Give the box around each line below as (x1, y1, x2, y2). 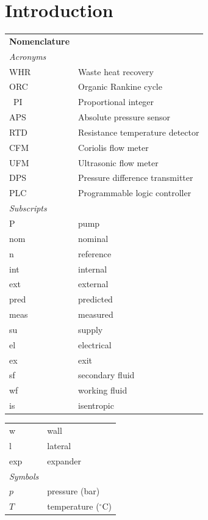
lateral (47, 439, 71, 452)
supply (78, 323, 103, 335)
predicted (78, 293, 113, 306)
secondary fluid (78, 368, 135, 381)
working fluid (78, 384, 127, 397)
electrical (78, 338, 112, 351)
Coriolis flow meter (78, 141, 149, 153)
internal (78, 262, 107, 275)
